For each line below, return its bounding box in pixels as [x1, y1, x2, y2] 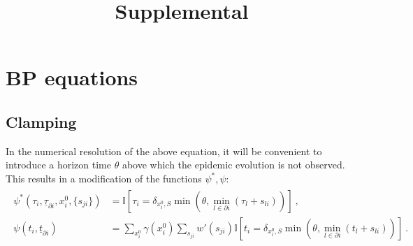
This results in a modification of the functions [6, 171, 202, 185]
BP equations [6, 63, 138, 92]
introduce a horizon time [6, 157, 111, 172]
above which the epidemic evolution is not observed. [122, 157, 345, 172]
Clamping [6, 110, 77, 132]
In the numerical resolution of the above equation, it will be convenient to [6, 143, 322, 158]
